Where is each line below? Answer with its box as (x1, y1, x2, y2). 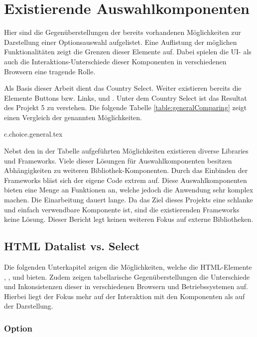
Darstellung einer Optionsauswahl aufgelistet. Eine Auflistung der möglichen (4, 36, 237, 47)
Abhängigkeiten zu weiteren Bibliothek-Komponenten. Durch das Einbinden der (4, 165, 248, 175)
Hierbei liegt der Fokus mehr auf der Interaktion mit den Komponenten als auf (4, 291, 245, 301)
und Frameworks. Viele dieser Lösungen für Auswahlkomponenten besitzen (4, 155, 232, 166)
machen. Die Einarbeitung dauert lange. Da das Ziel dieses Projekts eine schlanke (4, 194, 253, 205)
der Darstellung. (4, 301, 53, 311)
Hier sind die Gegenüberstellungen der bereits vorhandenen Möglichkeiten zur (4, 27, 241, 37)
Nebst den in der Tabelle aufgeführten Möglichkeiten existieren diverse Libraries (4, 146, 249, 156)
